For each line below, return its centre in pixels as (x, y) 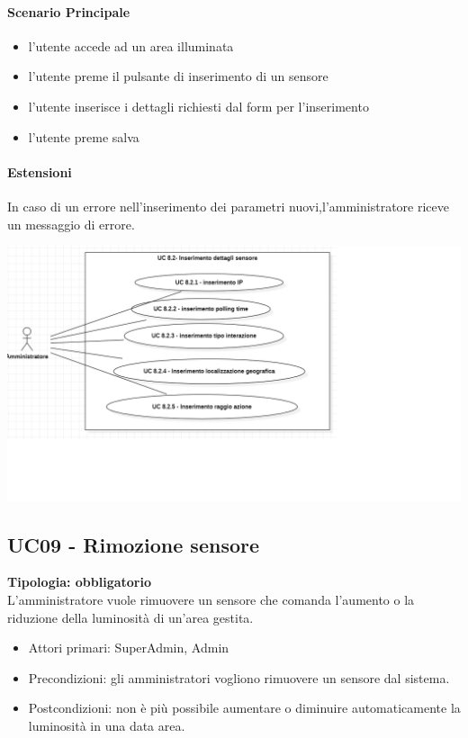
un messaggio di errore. (71, 224)
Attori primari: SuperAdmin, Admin (129, 648)
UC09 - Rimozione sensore (134, 544)
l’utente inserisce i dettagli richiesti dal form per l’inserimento (198, 106)
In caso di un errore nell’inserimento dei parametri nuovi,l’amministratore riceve (228, 206)
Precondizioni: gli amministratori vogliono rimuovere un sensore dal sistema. (239, 677)
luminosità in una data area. (107, 726)
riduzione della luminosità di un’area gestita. (130, 617)
